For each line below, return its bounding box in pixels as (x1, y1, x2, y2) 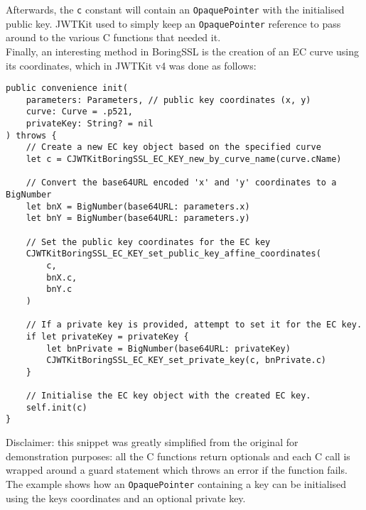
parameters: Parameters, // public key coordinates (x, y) (26, 94, 311, 105)
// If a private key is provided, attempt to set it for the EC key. (26, 320, 362, 330)
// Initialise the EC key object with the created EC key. (26, 391, 311, 401)
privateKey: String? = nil (26, 119, 154, 129)
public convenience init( (6, 83, 128, 94)
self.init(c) (26, 402, 87, 413)
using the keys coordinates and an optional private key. (6, 490, 246, 505)
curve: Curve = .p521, (26, 107, 133, 117)
